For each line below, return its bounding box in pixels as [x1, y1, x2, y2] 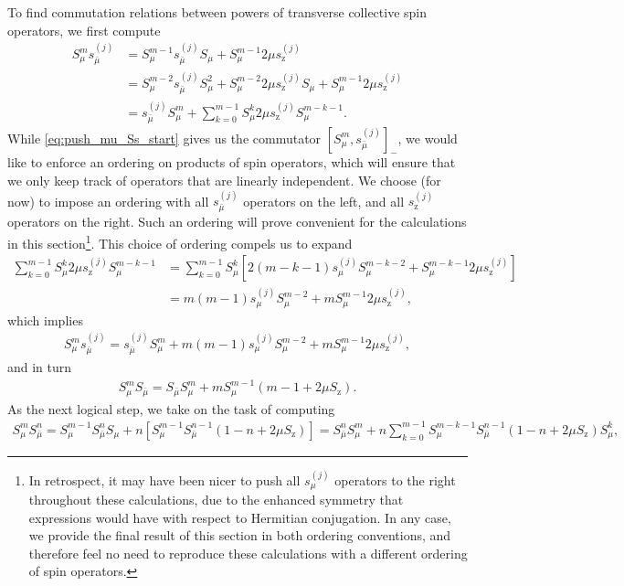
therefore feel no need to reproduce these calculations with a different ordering [28, 543, 468, 562]
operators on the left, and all [243, 191, 405, 210]
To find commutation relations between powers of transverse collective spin [7, 3, 428, 21]
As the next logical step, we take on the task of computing [7, 399, 335, 418]
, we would [397, 128, 458, 147]
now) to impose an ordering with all [7, 191, 209, 210]
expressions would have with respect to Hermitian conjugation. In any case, [28, 507, 451, 527]
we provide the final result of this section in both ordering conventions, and [28, 526, 451, 545]
